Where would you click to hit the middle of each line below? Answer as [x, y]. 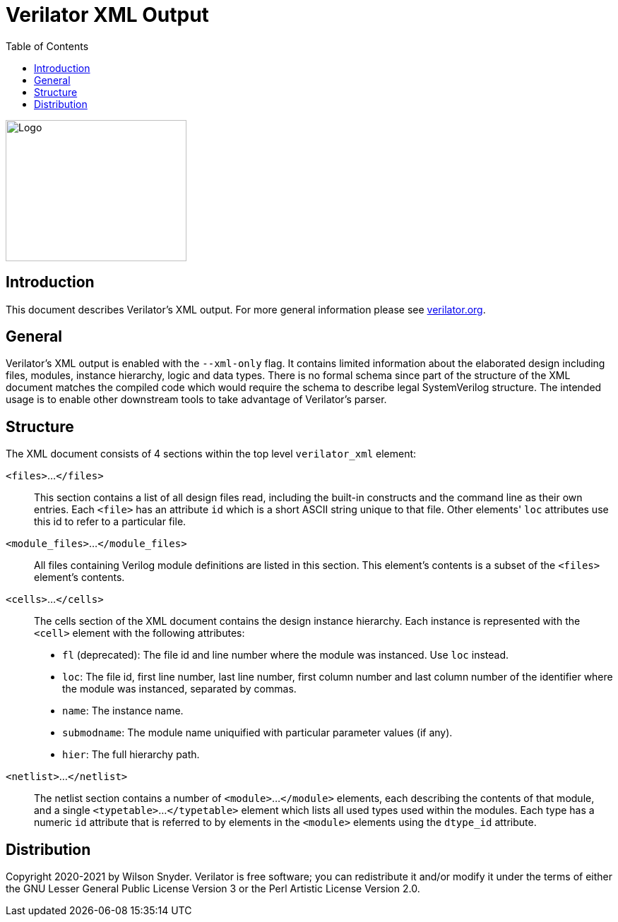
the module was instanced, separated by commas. [179, 689]
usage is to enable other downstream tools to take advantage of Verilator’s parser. [196, 400]
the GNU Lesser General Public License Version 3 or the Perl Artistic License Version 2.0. [213, 889]
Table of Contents [47, 46]
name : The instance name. [123, 711]
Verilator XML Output [107, 15]
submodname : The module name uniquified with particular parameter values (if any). [257, 733]
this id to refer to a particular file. [110, 522]
